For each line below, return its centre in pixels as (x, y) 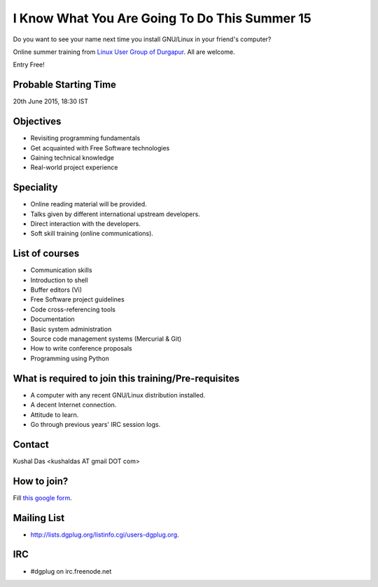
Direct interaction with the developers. (86, 224)
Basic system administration (71, 329)
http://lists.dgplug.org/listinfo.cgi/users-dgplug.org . (105, 535)
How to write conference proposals (81, 348)
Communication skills (61, 270)
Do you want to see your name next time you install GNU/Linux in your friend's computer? (142, 39)
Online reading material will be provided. (89, 204)
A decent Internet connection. (73, 405)
